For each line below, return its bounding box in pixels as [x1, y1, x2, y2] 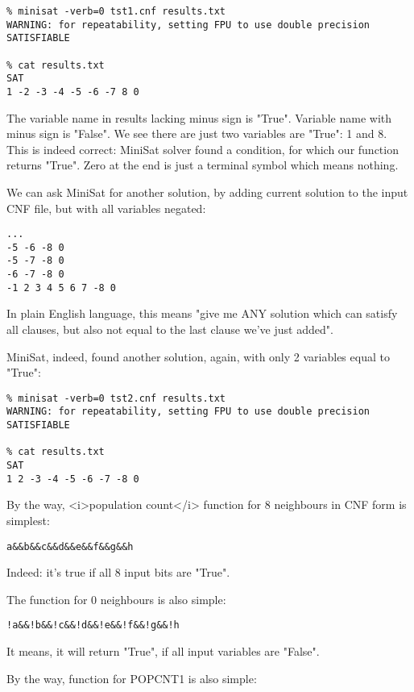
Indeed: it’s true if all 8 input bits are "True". [6, 564, 230, 581]
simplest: [6, 512, 50, 528]
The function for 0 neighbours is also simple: [6, 590, 226, 607]
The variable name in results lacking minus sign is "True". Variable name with [6, 109, 392, 126]
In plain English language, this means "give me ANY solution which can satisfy [6, 305, 398, 322]
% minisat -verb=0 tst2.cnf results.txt [6, 392, 226, 404]
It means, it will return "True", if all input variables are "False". [6, 643, 320, 660]
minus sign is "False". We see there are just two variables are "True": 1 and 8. [6, 125, 387, 142]
